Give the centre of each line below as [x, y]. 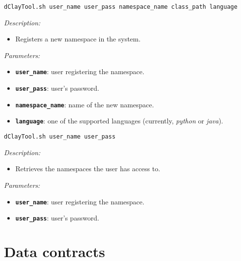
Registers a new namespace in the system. [78, 39]
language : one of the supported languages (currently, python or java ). [119, 121]
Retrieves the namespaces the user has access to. [88, 169]
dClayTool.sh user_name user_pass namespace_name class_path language [121, 7]
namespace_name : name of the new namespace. [85, 104]
